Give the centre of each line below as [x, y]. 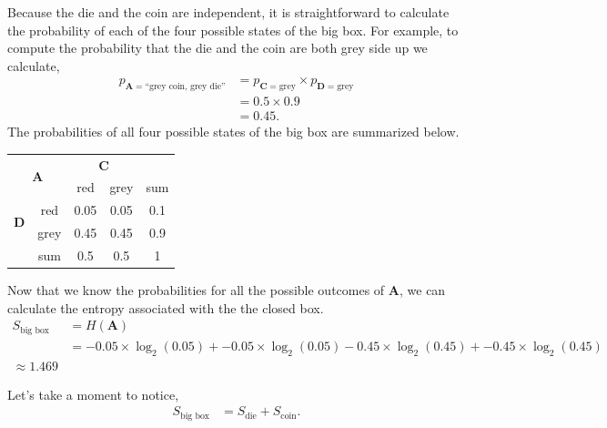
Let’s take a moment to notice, [93, 394]
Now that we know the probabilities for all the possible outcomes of [196, 290]
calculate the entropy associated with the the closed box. [166, 307]
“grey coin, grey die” [185, 87]
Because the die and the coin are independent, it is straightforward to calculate [228, 12]
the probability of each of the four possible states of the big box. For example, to [233, 30]
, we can [422, 290]
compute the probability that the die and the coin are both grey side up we [218, 48]
